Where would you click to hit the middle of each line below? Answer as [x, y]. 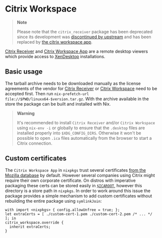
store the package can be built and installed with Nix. [58, 104]
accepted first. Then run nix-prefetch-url [47, 93]
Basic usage [24, 72]
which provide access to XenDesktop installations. [55, 56]
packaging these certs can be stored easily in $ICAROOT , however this [74, 185]
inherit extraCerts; [30, 227]
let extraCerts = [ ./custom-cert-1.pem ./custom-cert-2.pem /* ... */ [79, 214]
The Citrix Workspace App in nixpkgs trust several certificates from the [75, 170]
